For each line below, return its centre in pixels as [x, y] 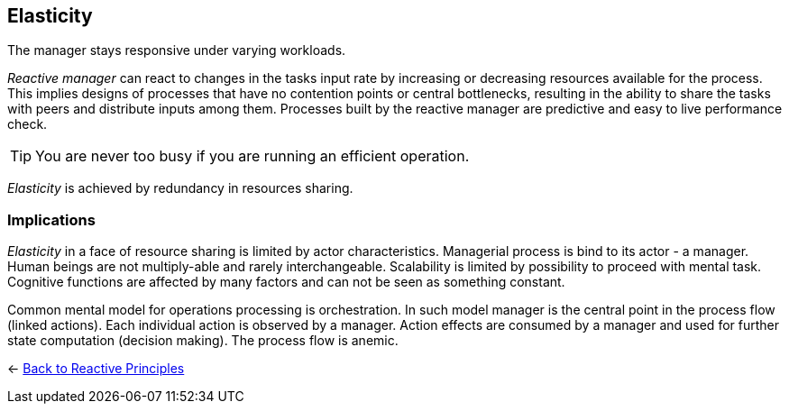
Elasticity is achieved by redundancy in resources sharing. [180, 188]
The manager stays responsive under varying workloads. [177, 50]
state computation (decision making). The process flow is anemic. [203, 341]
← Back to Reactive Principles [96, 369]
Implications [51, 219]
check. [28, 124]
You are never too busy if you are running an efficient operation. [252, 156]
